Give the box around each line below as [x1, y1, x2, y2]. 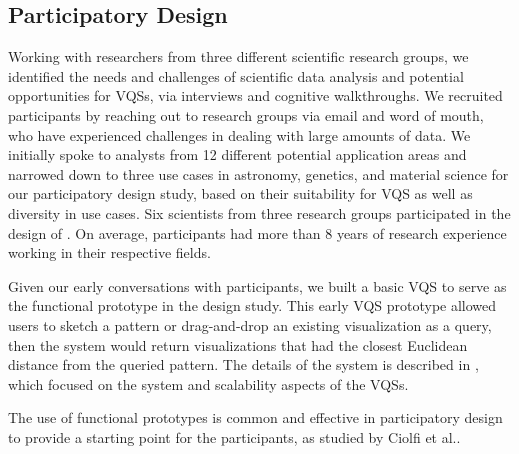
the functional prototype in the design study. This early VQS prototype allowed [8, 295, 497, 316]
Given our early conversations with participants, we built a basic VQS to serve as [8, 275, 507, 296]
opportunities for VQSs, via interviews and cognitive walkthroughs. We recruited [8, 85, 503, 106]
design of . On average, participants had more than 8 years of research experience [8, 222, 507, 243]
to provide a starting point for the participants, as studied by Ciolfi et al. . [8, 426, 461, 447]
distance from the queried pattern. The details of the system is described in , [8, 354, 479, 375]
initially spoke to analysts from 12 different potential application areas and [8, 144, 467, 165]
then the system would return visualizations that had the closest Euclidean [8, 334, 468, 355]
